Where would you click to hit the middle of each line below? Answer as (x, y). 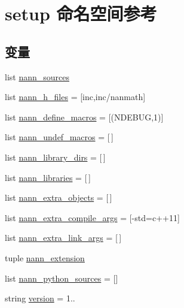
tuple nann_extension (45, 257)
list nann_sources (37, 76)
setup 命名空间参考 (81, 13)
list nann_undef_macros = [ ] (59, 137)
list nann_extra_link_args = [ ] (63, 238)
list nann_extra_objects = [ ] (59, 197)
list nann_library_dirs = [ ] (55, 157)
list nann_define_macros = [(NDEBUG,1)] (84, 117)
